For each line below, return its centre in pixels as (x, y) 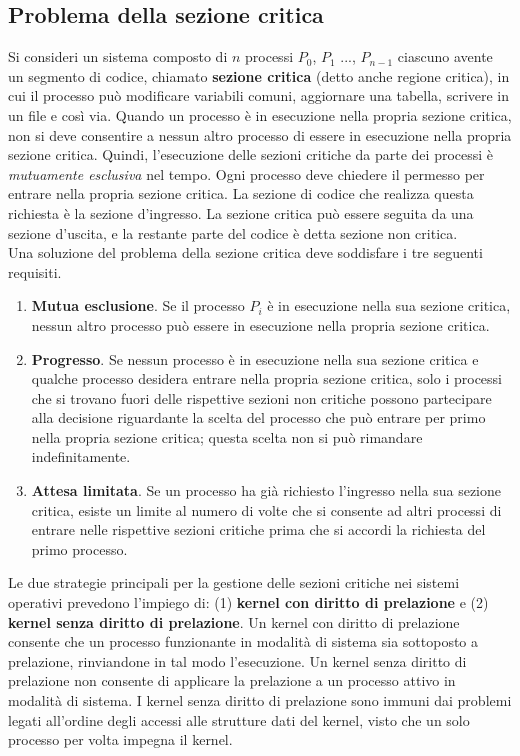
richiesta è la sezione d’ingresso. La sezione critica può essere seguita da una (241, 212)
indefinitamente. (81, 456)
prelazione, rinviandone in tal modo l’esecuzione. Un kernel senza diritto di (237, 660)
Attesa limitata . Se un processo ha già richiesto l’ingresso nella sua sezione (266, 490)
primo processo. (79, 548)
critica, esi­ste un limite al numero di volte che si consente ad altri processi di (266, 509)
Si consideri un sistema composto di (118, 56)
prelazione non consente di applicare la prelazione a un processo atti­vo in (232, 680)
